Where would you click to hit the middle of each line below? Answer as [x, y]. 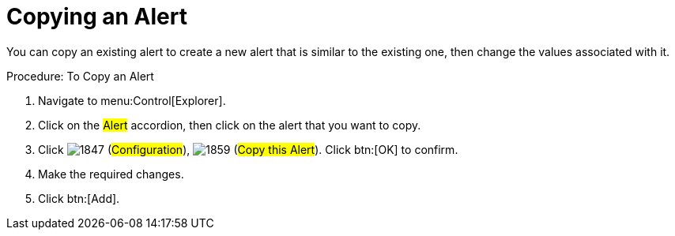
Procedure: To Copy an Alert [80, 76]
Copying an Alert [97, 17]
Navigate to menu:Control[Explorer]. [132, 100]
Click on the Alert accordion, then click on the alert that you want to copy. [230, 125]
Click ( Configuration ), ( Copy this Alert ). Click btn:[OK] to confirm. [248, 149]
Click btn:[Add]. [79, 198]
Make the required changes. [111, 174]
